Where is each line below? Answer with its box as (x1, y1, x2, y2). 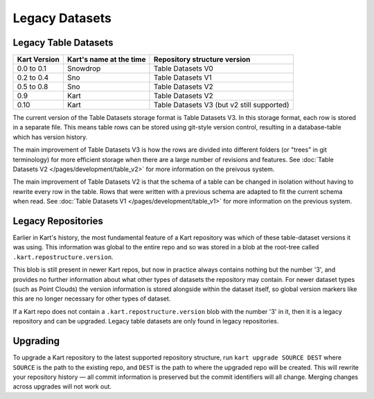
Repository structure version (153, 55, 251, 64)
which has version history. (12, 132, 88, 141)
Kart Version (17, 55, 60, 64)
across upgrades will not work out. (12, 382, 112, 391)
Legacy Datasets (12, 10, 112, 26)
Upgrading (12, 335, 60, 347)
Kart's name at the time (66, 55, 146, 64)
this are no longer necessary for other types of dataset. (12, 294, 171, 303)
